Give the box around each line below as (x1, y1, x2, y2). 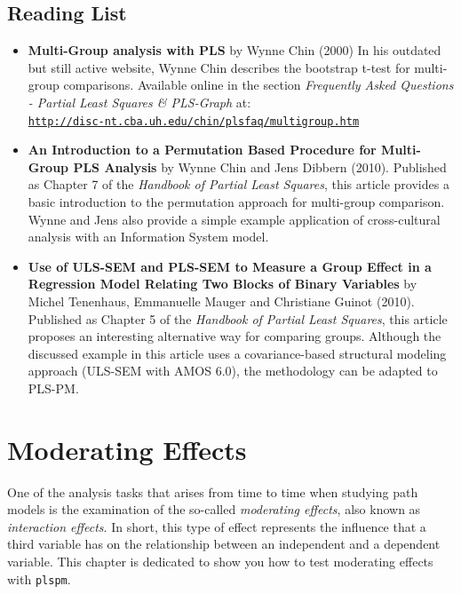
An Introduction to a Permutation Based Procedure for (28, 140, 377, 159)
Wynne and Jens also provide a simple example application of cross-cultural (28, 210, 441, 228)
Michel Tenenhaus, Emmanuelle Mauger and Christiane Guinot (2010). (28, 291, 415, 310)
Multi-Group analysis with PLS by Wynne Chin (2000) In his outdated (28, 41, 441, 59)
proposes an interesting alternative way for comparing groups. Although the (28, 327, 441, 345)
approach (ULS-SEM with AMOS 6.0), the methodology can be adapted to (28, 361, 438, 380)
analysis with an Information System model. (28, 227, 269, 246)
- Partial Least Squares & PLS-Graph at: (28, 92, 251, 111)
